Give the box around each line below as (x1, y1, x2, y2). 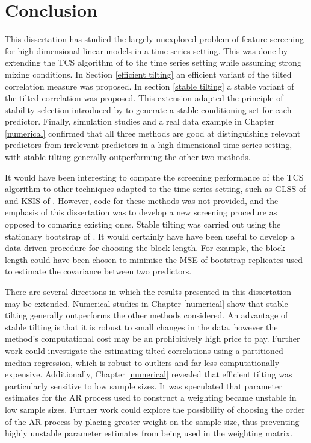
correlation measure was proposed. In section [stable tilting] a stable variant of (5, 79, 294, 92)
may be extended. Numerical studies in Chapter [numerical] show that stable (5, 297, 288, 309)
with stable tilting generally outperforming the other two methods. (5, 150, 251, 163)
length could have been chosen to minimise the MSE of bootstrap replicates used (5, 253, 303, 265)
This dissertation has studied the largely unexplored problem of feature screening (5, 33, 304, 45)
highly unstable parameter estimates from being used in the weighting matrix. (5, 427, 293, 439)
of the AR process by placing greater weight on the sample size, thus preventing (5, 415, 300, 427)
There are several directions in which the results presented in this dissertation (5, 285, 292, 297)
